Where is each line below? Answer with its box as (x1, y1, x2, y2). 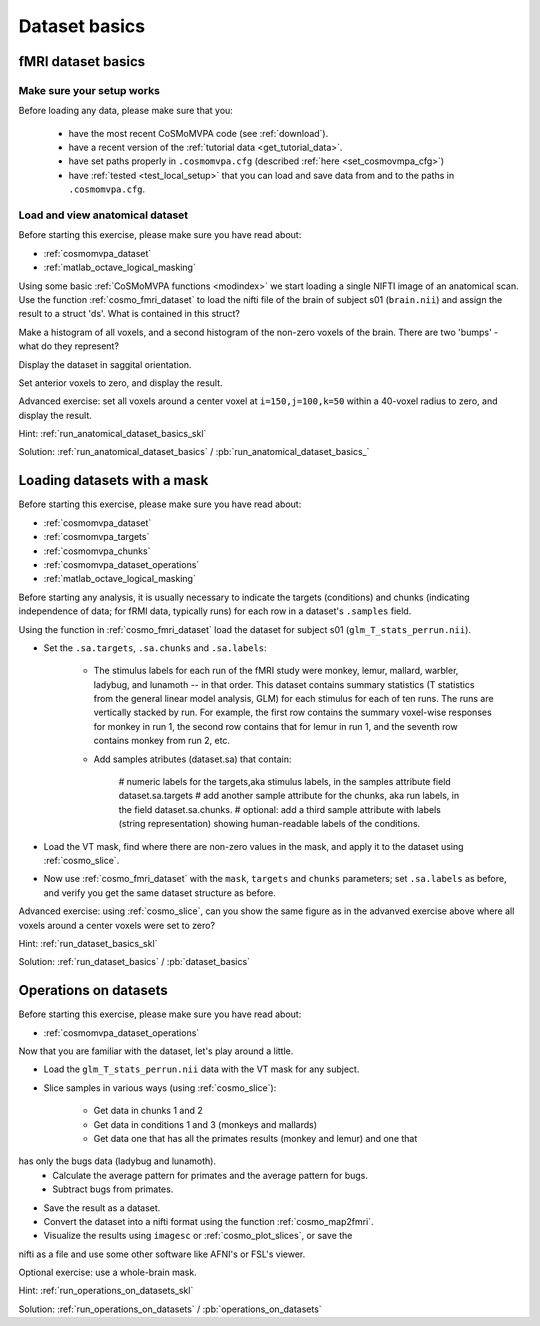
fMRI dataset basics (18, 53, 146, 70)
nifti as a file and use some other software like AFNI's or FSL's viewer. (18, 1248, 306, 1260)
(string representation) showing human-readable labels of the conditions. (118, 818, 421, 830)
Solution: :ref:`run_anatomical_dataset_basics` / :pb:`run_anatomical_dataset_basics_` (18, 446, 370, 458)
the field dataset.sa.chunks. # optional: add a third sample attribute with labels (118, 803, 442, 815)
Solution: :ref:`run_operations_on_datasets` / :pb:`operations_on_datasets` (18, 1303, 322, 1315)
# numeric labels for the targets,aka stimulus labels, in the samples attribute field (118, 776, 452, 788)
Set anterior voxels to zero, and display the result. (18, 376, 224, 389)
